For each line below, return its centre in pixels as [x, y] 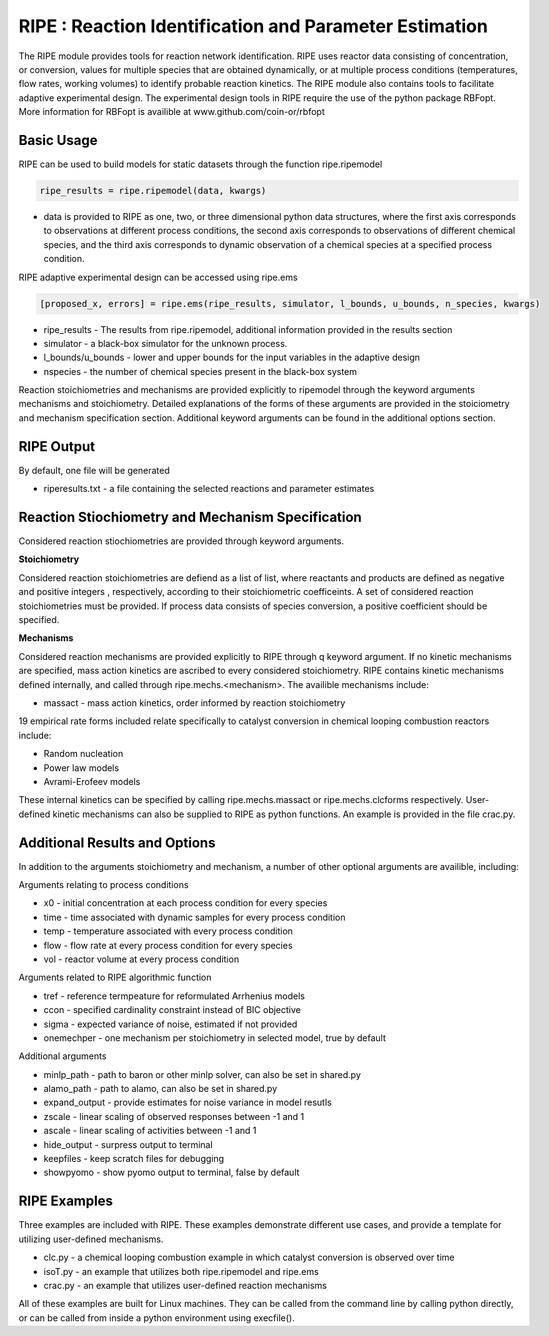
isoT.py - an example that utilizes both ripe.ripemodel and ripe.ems [181, 1271]
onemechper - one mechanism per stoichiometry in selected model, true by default [215, 1037]
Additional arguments [62, 1056]
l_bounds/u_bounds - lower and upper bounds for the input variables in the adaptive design [231, 357]
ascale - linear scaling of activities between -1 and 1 [150, 1131]
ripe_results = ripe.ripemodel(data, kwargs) [153, 190]
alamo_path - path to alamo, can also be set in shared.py [160, 1089]
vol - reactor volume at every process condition [141, 959]
